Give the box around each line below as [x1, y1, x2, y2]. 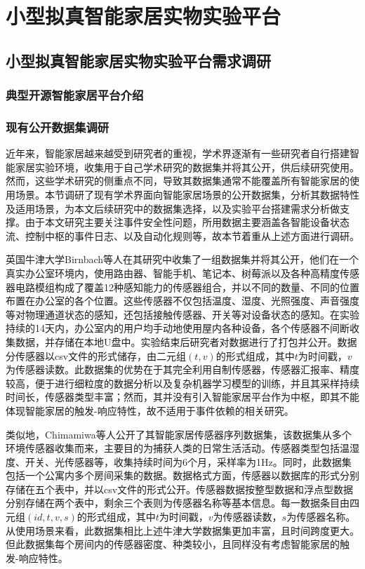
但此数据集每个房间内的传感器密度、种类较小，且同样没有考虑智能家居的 [6, 537, 340, 551]
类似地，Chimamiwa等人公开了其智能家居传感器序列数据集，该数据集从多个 [6, 427, 352, 441]
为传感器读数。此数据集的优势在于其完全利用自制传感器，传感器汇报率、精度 [6, 362, 359, 377]
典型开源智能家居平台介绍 [6, 86, 144, 104]
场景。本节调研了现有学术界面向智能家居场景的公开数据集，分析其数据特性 [15, 187, 359, 201]
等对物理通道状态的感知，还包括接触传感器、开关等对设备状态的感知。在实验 [6, 307, 359, 321]
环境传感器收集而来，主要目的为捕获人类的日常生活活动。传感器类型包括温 [6, 441, 350, 455]
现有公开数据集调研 [6, 118, 109, 135]
